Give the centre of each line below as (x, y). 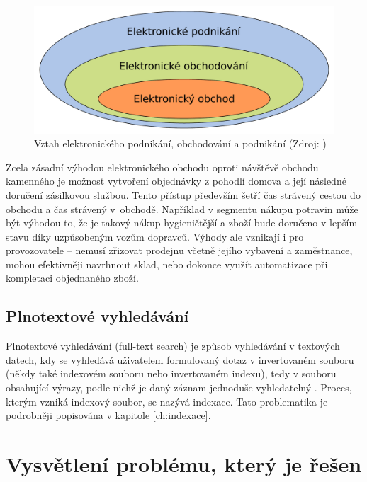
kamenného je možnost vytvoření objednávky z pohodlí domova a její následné (176, 181)
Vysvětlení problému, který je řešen (184, 464)
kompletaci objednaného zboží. (72, 278)
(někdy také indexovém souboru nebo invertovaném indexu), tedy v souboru (171, 373)
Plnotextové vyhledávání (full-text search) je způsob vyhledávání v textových (173, 346)
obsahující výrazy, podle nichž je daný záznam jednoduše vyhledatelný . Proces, (179, 388)
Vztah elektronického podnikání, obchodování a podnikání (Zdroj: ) (180, 143)
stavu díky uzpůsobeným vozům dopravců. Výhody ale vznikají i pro (155, 236)
